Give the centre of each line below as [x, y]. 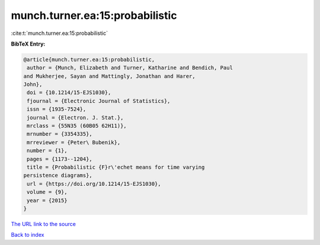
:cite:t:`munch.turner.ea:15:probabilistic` [59, 33]
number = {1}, [47, 151]
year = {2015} [47, 200]
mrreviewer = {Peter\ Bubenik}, [74, 142]
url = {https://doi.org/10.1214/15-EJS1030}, [94, 184]
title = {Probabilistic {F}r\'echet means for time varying [116, 167]
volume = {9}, [47, 192]
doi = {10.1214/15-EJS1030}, [69, 93]
